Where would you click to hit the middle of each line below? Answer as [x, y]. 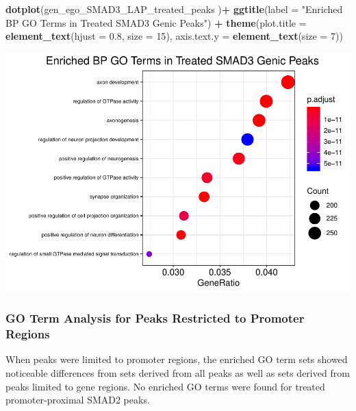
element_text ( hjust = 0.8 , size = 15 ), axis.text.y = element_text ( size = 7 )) [174, 36]
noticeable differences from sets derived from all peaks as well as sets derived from [178, 373]
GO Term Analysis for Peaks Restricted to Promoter [155, 318]
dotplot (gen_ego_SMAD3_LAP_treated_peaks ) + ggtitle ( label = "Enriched [174, 9]
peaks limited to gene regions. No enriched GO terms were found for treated [165, 386]
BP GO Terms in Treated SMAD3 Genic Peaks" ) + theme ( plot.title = [156, 22]
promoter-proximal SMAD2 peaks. [78, 400]
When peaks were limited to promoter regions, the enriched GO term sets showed [177, 359]
